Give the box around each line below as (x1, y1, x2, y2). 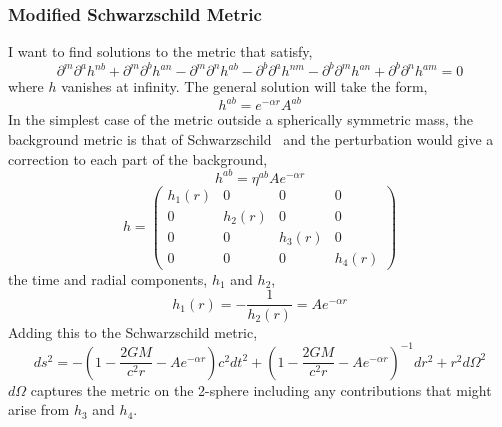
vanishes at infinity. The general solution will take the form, (61, 76, 428, 97)
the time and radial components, (8, 268, 208, 289)
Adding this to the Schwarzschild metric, (8, 321, 258, 342)
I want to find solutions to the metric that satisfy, (8, 41, 313, 62)
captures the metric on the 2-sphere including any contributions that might (30, 379, 492, 400)
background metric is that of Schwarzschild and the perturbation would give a (8, 129, 494, 149)
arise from (8, 399, 70, 420)
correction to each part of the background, (8, 148, 268, 169)
